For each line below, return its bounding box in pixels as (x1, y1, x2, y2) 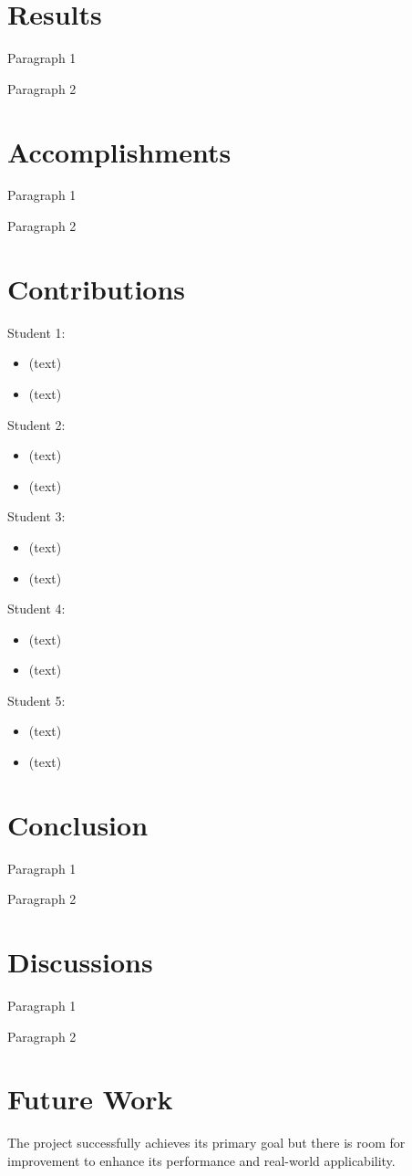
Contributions (7, 269, 186, 307)
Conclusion (7, 805, 149, 843)
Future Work (7, 1080, 173, 1118)
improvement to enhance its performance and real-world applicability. (7, 1151, 396, 1170)
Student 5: (7, 690, 66, 709)
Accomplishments (7, 132, 232, 170)
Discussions (7, 943, 153, 981)
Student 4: (7, 599, 66, 618)
